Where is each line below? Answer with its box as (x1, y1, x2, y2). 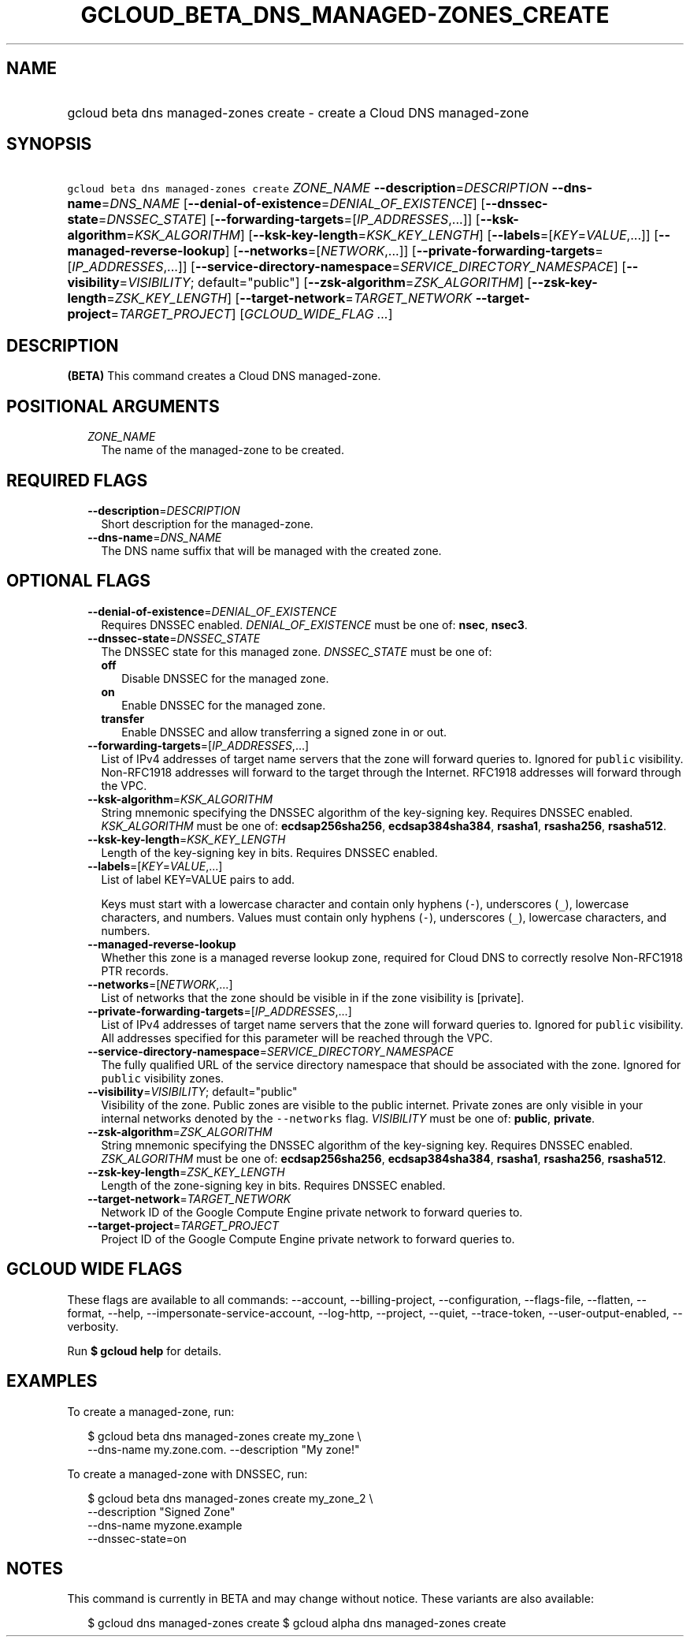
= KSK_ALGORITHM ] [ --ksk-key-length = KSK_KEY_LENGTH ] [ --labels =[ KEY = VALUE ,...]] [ (126, 227, 659, 244)
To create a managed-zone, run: (67, 1404, 235, 1418)
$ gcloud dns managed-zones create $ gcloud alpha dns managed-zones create (87, 1616, 506, 1630)
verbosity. (67, 1319, 119, 1333)
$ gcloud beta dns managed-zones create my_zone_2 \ (87, 1491, 373, 1505)
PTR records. (101, 963, 169, 978)
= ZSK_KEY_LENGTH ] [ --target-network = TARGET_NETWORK (106, 290, 473, 307)
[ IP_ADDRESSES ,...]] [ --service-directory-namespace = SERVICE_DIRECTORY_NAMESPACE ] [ (67, 259, 627, 275)
